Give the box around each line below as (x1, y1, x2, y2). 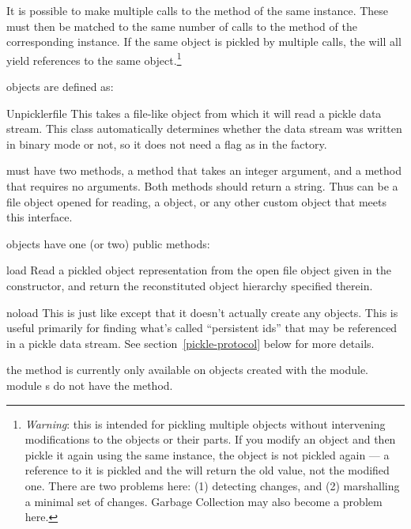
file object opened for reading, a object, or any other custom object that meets (6, 193, 386, 210)
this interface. (6, 209, 73, 225)
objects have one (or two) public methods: (6, 235, 210, 251)
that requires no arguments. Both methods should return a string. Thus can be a (6, 178, 398, 194)
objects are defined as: (6, 78, 114, 95)
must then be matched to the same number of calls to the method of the (6, 17, 357, 34)
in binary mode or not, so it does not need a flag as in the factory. (6, 135, 327, 152)
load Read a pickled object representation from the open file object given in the (6, 262, 391, 278)
